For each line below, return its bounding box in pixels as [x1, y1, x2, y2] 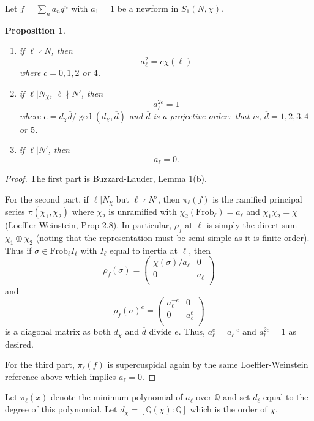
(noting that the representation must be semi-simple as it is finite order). [36, 231, 310, 244]
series [5, 205, 25, 218]
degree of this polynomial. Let [5, 403, 118, 415]
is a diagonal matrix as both [5, 325, 111, 338]
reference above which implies [5, 370, 116, 382]
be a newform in [117, 2, 179, 14]
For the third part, [5, 358, 75, 371]
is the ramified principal [212, 192, 302, 205]
